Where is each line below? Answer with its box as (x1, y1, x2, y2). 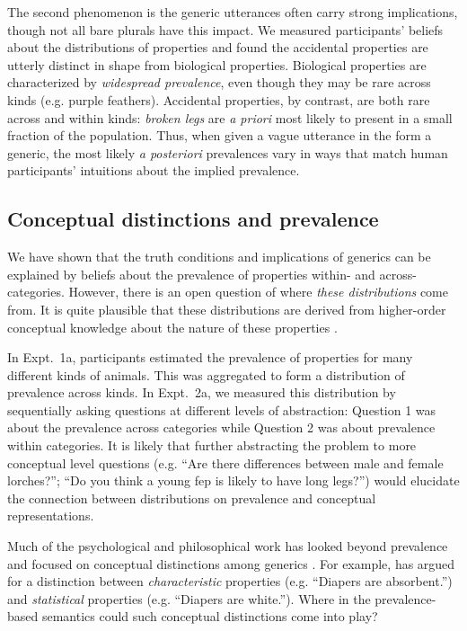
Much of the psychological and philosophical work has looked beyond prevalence (7, 537, 448, 555)
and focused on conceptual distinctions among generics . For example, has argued (7, 554, 455, 573)
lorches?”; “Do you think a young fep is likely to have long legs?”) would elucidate (7, 471, 460, 490)
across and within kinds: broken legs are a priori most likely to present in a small (7, 108, 453, 127)
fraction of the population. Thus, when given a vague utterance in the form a (7, 126, 432, 145)
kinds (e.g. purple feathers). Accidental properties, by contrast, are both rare (7, 90, 430, 109)
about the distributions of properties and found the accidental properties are (7, 38, 428, 57)
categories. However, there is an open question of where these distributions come (7, 282, 448, 301)
